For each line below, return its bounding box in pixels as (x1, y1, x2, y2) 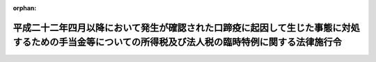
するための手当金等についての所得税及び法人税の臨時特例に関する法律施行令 (13, 37, 343, 48)
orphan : (13, 4, 37, 12)
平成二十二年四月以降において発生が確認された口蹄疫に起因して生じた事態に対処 (13, 21, 360, 34)
